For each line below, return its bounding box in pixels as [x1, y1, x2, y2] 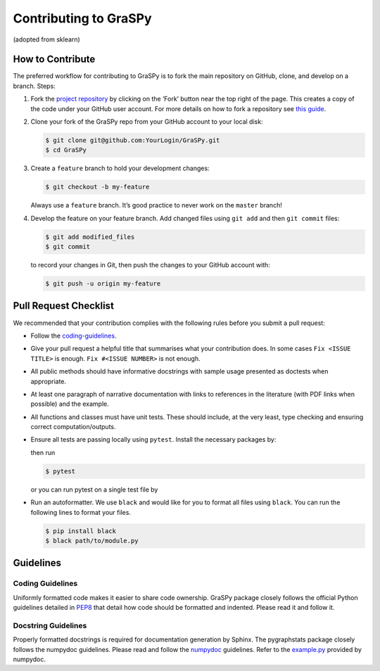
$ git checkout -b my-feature [45, 183, 150, 191]
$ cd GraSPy [45, 146, 87, 154]
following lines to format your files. [30, 508, 132, 516]
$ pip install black [45, 527, 116, 535]
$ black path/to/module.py [45, 537, 139, 544]
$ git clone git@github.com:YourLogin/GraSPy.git [45, 136, 220, 144]
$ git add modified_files [45, 233, 135, 241]
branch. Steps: [13, 82, 56, 90]
